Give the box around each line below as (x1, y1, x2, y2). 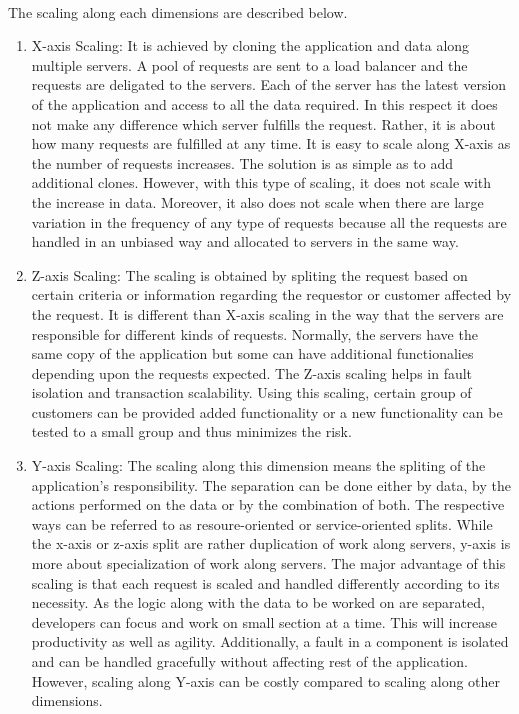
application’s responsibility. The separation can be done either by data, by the (31, 474, 511, 495)
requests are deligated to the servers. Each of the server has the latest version (31, 74, 507, 95)
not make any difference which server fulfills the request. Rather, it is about (31, 113, 496, 134)
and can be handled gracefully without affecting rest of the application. (31, 651, 468, 671)
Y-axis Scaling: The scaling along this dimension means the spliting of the (31, 455, 486, 476)
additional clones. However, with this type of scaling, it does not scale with (31, 172, 492, 193)
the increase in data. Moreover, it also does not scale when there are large (31, 191, 484, 212)
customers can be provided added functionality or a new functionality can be (31, 401, 503, 422)
